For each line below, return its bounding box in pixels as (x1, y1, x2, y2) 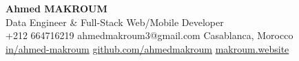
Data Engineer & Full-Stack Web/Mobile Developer (6, 14, 224, 29)
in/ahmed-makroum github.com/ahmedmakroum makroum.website (6, 41, 289, 56)
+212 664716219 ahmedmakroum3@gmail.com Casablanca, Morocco (6, 28, 293, 42)
